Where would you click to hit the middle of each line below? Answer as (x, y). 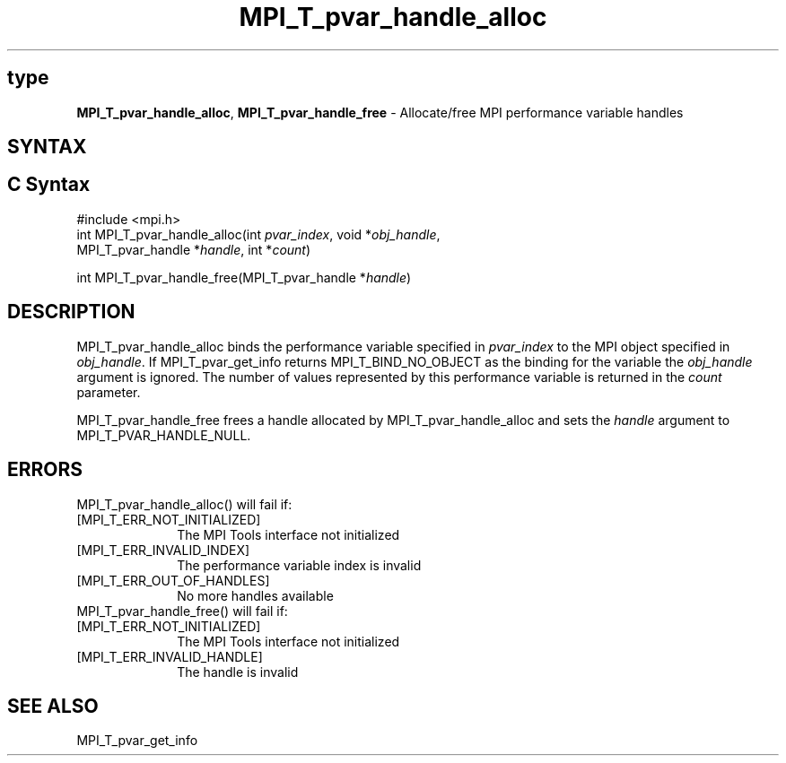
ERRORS (45, 470)
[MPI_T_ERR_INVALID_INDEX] (163, 550)
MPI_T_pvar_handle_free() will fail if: (182, 611)
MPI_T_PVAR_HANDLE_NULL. (164, 435)
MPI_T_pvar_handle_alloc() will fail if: (184, 504)
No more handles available (255, 595)
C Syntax (49, 185)
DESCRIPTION (71, 312)
